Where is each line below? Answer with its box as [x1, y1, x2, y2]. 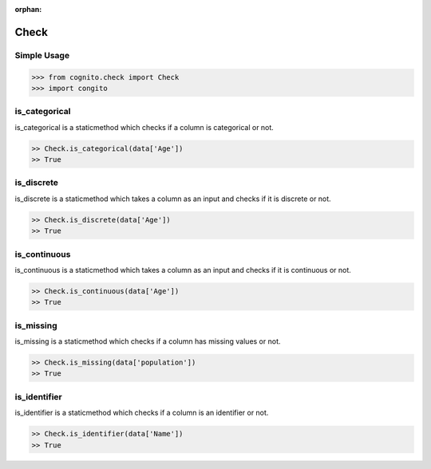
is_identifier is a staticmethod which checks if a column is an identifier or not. [14, 408, 269, 418]
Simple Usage [14, 49, 70, 61]
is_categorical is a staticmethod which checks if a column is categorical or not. [14, 122, 275, 132]
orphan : [14, 5, 42, 14]
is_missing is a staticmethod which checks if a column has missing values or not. [14, 337, 281, 346]
